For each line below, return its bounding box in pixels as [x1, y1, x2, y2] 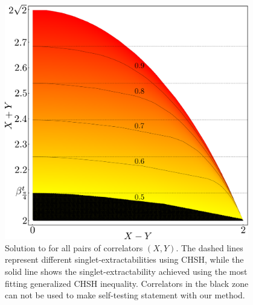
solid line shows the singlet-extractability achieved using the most [5, 265, 248, 278]
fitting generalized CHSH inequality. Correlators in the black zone [5, 277, 249, 289]
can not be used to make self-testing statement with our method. [5, 289, 245, 301]
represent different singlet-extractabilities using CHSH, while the [5, 253, 244, 266]
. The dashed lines [176, 241, 243, 254]
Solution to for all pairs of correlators [5, 241, 143, 254]
